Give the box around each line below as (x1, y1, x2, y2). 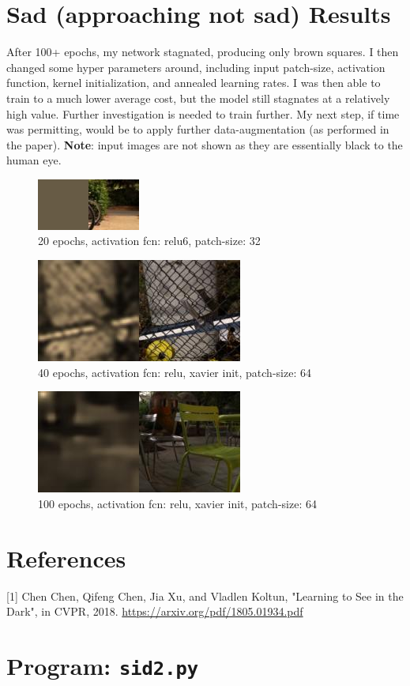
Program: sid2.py (6, 649, 199, 681)
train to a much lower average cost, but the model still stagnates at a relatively (6, 89, 390, 106)
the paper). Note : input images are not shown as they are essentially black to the (6, 136, 403, 153)
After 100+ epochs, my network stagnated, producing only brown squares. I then (6, 43, 399, 60)
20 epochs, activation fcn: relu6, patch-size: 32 (38, 232, 261, 249)
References (6, 541, 126, 574)
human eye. (6, 152, 62, 168)
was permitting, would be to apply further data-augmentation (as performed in (6, 121, 389, 138)
